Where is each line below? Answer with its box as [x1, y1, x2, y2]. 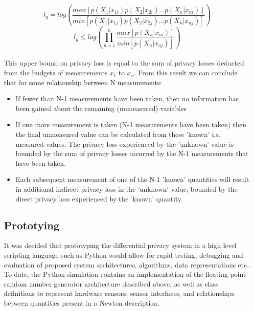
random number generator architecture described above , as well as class [4, 278, 219, 289]
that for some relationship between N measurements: [4, 77, 162, 87]
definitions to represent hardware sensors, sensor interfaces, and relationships [4, 288, 234, 298]
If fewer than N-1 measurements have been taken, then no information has [15, 93, 239, 104]
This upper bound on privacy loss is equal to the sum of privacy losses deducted [4, 58, 244, 68]
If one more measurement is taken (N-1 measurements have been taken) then [15, 119, 247, 130]
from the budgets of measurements [4, 67, 108, 78]
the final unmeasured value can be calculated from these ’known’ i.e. [15, 129, 221, 139]
